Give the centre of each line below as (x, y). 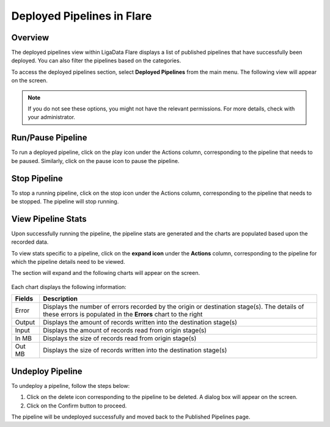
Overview (30, 38)
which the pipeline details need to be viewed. (68, 262)
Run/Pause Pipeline (49, 138)
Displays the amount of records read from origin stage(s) (125, 330)
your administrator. (52, 117)
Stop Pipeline (37, 178)
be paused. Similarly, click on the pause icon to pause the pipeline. (95, 161)
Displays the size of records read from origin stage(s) (120, 338)
